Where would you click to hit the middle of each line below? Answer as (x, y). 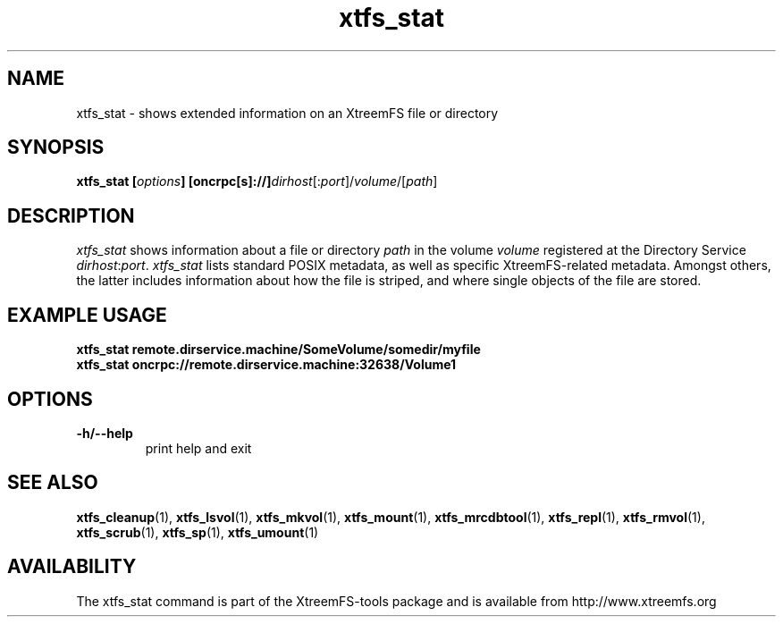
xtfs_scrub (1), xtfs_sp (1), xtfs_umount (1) (198, 532)
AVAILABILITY (72, 567)
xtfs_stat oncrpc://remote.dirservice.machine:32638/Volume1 (266, 365)
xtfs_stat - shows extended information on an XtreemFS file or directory (287, 113)
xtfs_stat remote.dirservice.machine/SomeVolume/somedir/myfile (278, 350)
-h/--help (105, 433)
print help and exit (198, 448)
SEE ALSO (53, 483)
